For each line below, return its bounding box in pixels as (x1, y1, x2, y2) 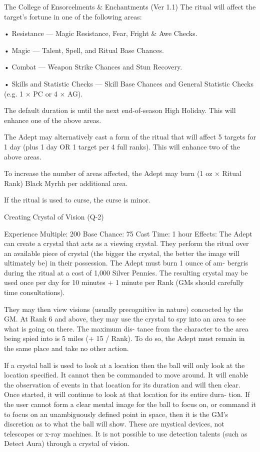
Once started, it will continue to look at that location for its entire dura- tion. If (4, 389, 250, 399)
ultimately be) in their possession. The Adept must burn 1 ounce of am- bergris (4, 257, 248, 268)
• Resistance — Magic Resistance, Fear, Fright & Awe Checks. (4, 28, 197, 38)
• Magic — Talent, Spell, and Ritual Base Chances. (4, 44, 164, 55)
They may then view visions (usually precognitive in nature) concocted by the (4, 303, 243, 314)
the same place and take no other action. (4, 343, 129, 353)
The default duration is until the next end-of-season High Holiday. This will (4, 105, 236, 115)
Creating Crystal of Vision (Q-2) (4, 211, 104, 221)
